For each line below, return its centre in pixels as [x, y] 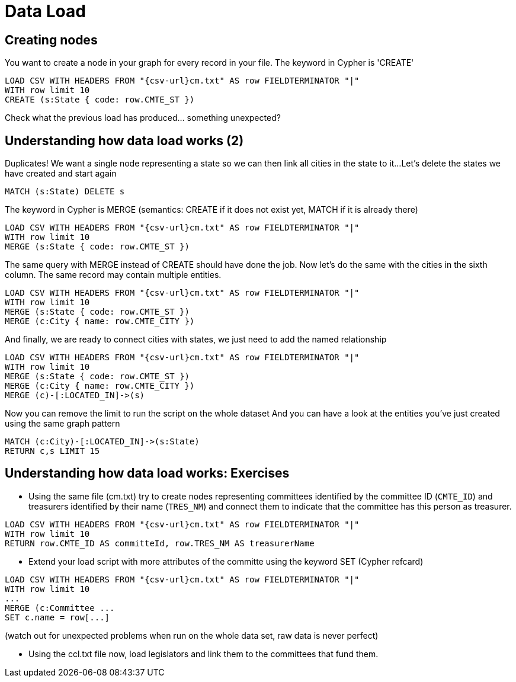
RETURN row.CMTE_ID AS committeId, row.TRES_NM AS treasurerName [160, 543]
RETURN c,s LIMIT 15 [52, 451]
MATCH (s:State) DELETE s [65, 192]
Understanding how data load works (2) [124, 140]
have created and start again [61, 174]
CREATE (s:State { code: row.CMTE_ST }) [100, 100]
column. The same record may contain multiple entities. [113, 275]
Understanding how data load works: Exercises [147, 473]
